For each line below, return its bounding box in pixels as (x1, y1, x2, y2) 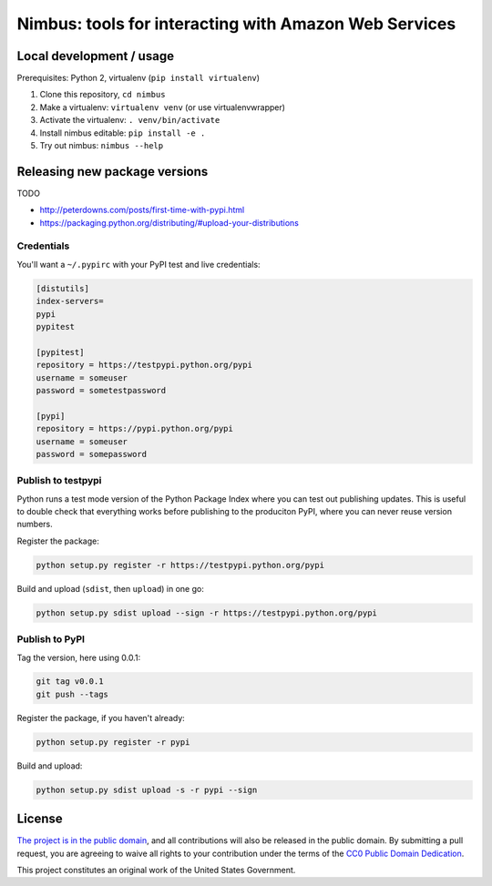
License (16, 811, 63, 827)
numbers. (16, 519, 54, 530)
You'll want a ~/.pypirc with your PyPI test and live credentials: (16, 259, 261, 270)
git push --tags (36, 688, 109, 699)
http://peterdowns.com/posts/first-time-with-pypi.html (39, 205, 245, 216)
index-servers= (36, 296, 104, 307)
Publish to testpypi (16, 474, 102, 487)
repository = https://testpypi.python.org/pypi (36, 360, 252, 371)
